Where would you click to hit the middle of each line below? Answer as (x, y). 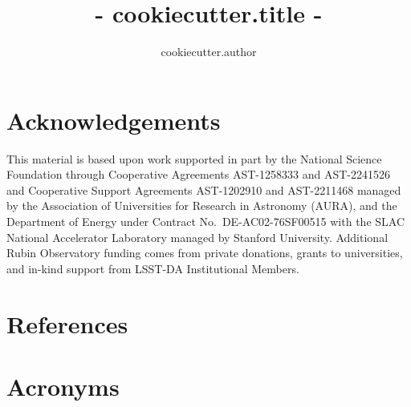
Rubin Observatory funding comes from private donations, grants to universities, (205, 253)
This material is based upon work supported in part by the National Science (194, 158)
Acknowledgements (114, 120)
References (67, 323)
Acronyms (63, 386)
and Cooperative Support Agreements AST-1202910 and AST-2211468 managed (204, 189)
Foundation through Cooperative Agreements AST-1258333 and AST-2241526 (198, 174)
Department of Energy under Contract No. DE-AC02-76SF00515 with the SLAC (206, 222)
